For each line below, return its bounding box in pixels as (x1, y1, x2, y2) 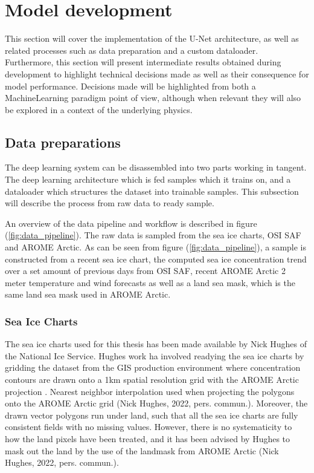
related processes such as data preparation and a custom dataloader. (5, 44, 258, 56)
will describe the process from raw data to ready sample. (5, 197, 214, 209)
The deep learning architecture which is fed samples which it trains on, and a (5, 173, 291, 186)
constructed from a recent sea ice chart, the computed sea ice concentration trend (5, 252, 307, 265)
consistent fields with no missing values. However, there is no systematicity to (5, 420, 292, 433)
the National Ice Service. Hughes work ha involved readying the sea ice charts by (5, 349, 304, 362)
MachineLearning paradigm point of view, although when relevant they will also (5, 91, 301, 104)
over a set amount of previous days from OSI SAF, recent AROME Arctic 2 (5, 264, 286, 277)
